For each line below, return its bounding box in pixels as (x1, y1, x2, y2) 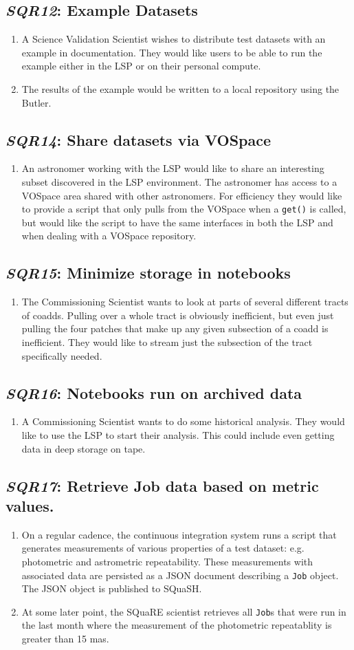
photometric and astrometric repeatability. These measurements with (21, 554, 313, 568)
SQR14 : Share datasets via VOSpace (5, 129, 272, 150)
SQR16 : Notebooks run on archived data (5, 382, 302, 403)
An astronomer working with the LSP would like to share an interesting (21, 161, 324, 175)
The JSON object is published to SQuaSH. (21, 581, 202, 596)
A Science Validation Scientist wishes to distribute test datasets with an (21, 32, 326, 46)
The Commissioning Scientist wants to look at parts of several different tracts (21, 294, 349, 309)
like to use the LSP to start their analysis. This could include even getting (21, 427, 335, 442)
